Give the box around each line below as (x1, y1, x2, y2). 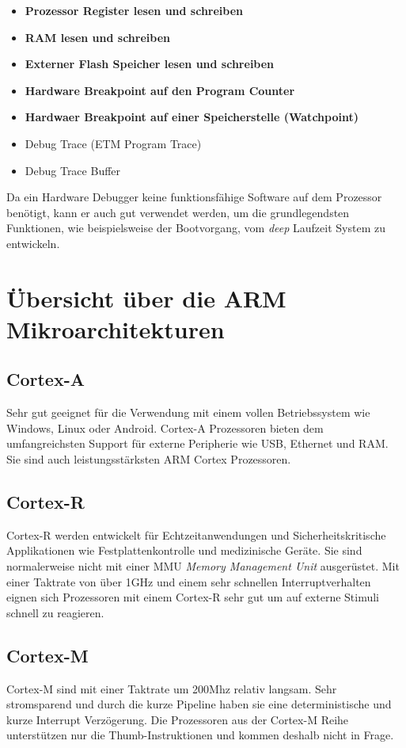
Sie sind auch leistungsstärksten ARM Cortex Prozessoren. (6, 451, 291, 467)
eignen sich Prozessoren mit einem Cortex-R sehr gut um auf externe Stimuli (6, 589, 380, 605)
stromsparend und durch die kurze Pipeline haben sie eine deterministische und (6, 696, 392, 712)
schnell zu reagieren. (6, 604, 104, 620)
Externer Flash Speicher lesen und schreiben (25, 55, 275, 72)
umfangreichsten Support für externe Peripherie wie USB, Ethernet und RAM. (6, 435, 389, 452)
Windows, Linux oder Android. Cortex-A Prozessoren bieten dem (6, 419, 324, 436)
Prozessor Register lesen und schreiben (25, 2, 244, 18)
